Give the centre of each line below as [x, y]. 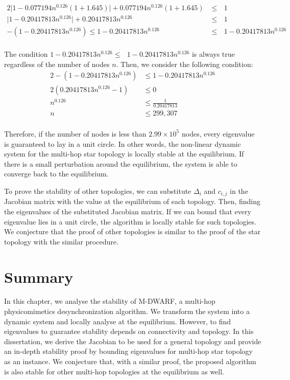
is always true [213, 54]
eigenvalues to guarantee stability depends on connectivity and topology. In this [129, 331]
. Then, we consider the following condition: [185, 64]
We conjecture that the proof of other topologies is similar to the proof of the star [132, 231]
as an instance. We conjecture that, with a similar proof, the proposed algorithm [130, 361]
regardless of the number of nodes [57, 64]
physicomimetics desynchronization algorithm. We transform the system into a [127, 311]
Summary [39, 276]
